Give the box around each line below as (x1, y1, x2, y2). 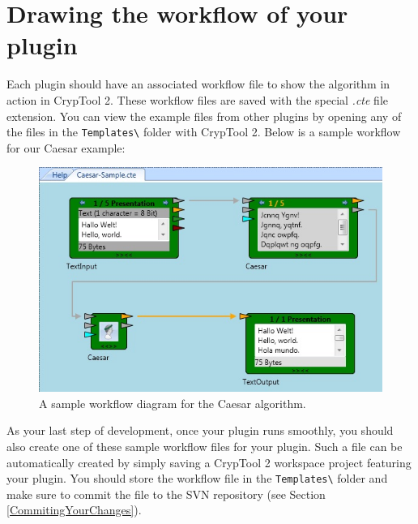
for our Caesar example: (6, 139, 126, 156)
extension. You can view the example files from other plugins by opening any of (6, 107, 402, 124)
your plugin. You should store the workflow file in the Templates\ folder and (6, 470, 388, 487)
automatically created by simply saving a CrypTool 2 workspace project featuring (6, 453, 412, 470)
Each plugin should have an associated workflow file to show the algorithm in (6, 75, 390, 92)
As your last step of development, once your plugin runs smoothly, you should (6, 422, 394, 439)
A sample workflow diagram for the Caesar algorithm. (39, 394, 306, 411)
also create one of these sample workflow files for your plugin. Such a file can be (6, 438, 403, 455)
